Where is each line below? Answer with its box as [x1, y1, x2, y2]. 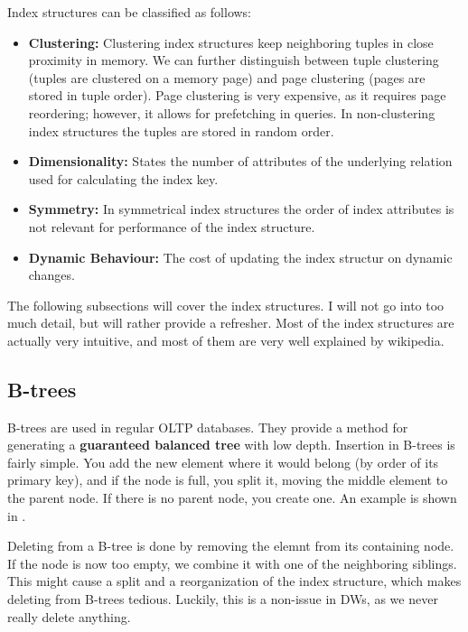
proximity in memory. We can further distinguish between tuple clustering [28, 51, 439, 70]
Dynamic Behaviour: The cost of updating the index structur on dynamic [28, 247, 453, 266]
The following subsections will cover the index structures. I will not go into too [7, 295, 445, 314]
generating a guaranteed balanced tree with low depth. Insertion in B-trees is [7, 435, 455, 454]
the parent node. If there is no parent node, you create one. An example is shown [7, 488, 457, 507]
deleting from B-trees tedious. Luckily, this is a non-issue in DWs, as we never [7, 590, 438, 609]
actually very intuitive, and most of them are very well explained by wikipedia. [7, 330, 445, 349]
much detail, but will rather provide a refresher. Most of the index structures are [7, 313, 454, 332]
